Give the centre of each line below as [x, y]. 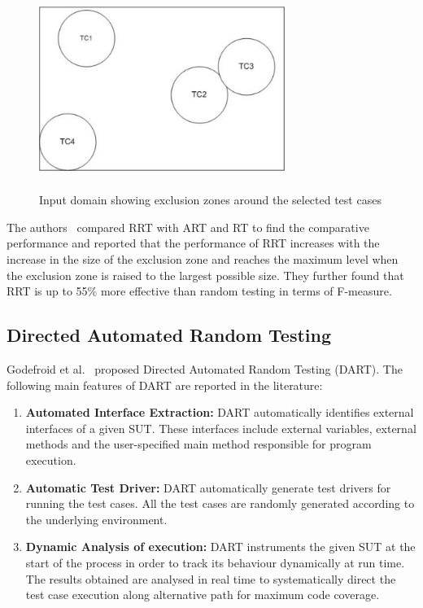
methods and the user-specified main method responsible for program [198, 444]
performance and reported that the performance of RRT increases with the [193, 243]
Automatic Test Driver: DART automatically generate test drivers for [208, 487]
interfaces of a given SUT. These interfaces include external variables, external [221, 428]
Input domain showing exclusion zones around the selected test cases [210, 200]
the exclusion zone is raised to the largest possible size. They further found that [205, 275]
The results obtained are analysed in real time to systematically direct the [211, 578]
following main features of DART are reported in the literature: [165, 385]
